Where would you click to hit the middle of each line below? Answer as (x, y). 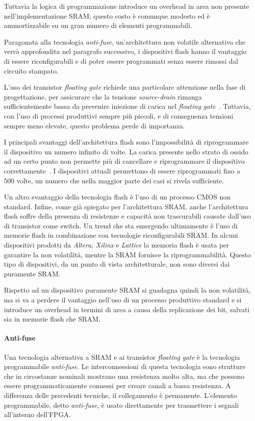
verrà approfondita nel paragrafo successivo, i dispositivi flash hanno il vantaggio (125, 51)
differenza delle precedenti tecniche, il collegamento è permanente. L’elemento (121, 395)
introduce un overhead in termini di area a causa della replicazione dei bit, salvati (127, 309)
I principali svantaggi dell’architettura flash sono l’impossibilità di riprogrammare (126, 142)
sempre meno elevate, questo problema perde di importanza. (94, 125)
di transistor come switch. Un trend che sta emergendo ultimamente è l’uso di (121, 225)
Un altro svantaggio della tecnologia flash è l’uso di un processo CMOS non (117, 197)
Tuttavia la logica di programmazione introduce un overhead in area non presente (127, 6)
